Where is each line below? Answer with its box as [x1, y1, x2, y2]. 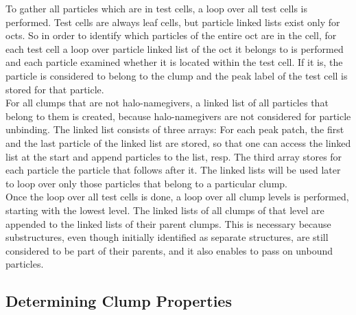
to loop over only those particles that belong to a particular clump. [5, 176, 287, 190]
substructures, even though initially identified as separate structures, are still [5, 230, 329, 244]
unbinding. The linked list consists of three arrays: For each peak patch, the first [5, 122, 344, 137]
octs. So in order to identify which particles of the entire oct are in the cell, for [5, 28, 337, 43]
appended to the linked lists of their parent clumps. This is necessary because [5, 216, 331, 231]
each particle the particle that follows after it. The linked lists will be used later [5, 163, 341, 177]
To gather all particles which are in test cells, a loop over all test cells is [5, 1, 307, 15]
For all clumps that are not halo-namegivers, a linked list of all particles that [5, 95, 329, 110]
